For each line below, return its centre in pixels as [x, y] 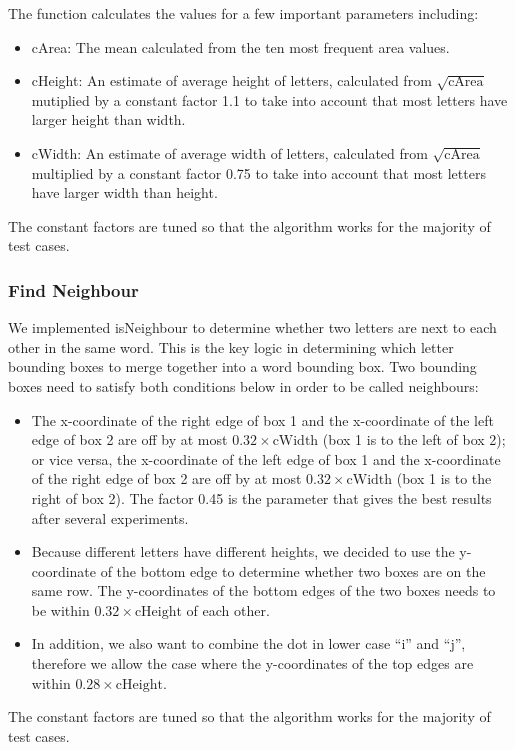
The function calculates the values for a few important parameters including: [243, 13]
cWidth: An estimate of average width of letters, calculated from [229, 152]
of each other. [228, 609]
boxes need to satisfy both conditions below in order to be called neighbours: [243, 385]
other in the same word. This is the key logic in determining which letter [231, 346]
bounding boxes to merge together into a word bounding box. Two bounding [242, 366]
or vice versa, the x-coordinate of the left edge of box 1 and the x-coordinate [266, 458]
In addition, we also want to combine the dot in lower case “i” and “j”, [248, 643]
